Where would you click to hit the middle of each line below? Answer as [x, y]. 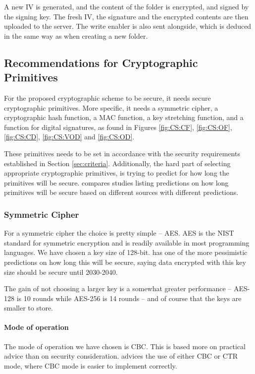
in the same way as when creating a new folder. [76, 35]
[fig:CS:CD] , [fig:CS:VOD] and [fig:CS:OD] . [69, 137]
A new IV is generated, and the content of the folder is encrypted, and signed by [127, 6]
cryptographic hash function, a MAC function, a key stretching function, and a [124, 117]
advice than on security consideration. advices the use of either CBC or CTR [121, 356]
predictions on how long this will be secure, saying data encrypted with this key [125, 262]
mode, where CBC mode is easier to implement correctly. [91, 365]
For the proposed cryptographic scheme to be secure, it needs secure [107, 97]
